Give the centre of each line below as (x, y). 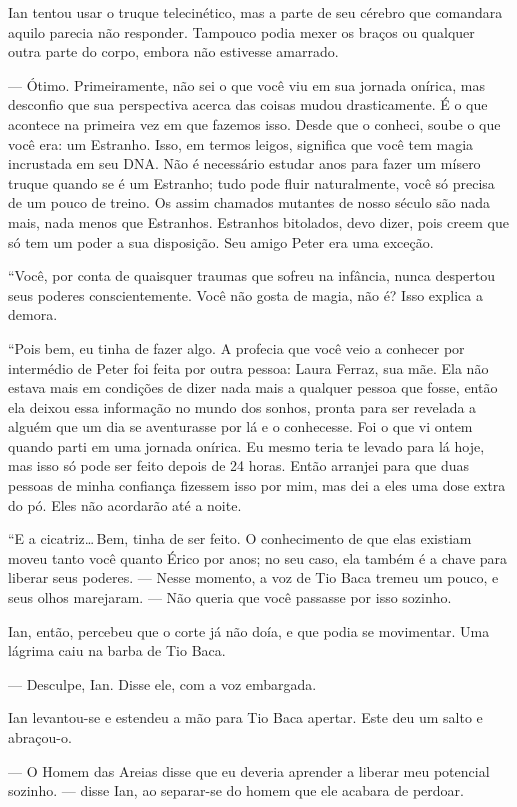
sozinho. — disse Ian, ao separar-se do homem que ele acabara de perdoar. (236, 790)
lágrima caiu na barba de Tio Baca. (117, 650)
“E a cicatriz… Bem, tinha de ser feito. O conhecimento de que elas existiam (240, 538)
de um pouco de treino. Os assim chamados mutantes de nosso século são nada (249, 202)
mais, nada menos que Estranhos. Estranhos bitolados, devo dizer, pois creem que (258, 221)
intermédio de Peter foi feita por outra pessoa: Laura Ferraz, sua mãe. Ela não (248, 367)
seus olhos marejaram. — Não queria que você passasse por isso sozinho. (230, 597)
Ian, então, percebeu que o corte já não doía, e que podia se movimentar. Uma (249, 630)
